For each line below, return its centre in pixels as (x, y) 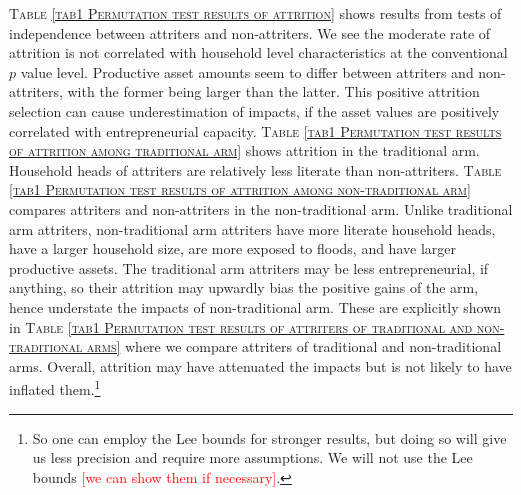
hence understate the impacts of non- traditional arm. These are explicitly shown (255, 306)
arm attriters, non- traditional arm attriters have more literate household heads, (252, 228)
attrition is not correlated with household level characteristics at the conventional (258, 52)
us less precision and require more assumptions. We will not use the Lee (252, 457)
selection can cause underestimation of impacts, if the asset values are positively (254, 110)
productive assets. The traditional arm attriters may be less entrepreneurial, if (249, 267)
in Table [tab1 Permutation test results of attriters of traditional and (241, 326)
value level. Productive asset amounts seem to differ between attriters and (247, 71)
